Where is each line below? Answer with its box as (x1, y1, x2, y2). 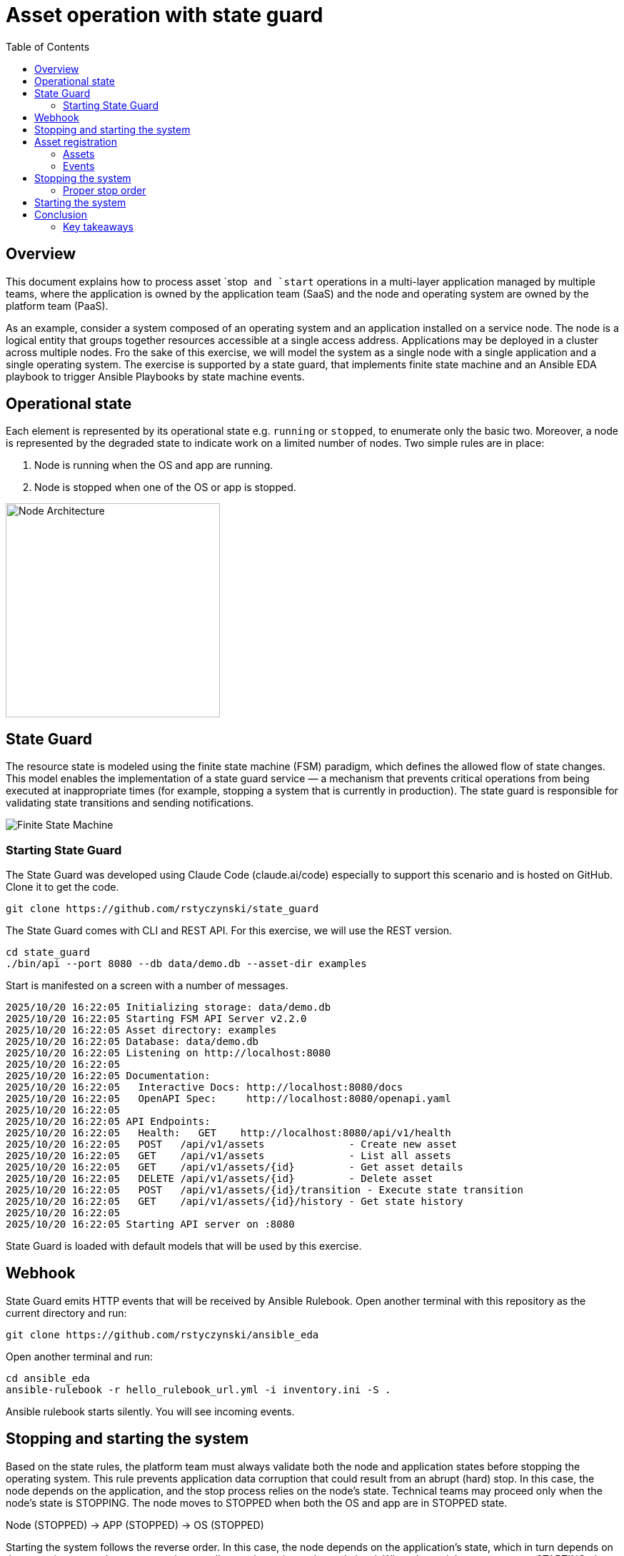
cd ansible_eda (6, 1372, 91, 1384)
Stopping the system (34, 171, 131, 184)
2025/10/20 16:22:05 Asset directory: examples (6, 1024, 277, 1036)
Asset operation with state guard (6, 3, 323, 27)
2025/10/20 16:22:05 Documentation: (6, 1070, 211, 1082)
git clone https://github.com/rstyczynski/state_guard (6, 903, 319, 915)
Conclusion (34, 208, 88, 221)
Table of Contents (6, 40, 90, 53)
